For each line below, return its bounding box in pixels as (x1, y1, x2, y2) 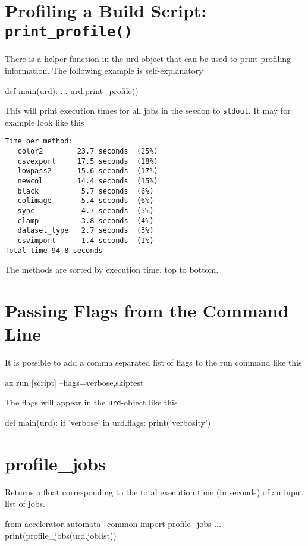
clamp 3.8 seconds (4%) (17, 216, 154, 225)
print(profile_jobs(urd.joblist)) (5, 529, 117, 541)
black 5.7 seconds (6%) (17, 186, 154, 195)
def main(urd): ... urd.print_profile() (5, 84, 139, 96)
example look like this (5, 116, 84, 128)
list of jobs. (5, 497, 45, 510)
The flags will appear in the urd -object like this (5, 396, 178, 408)
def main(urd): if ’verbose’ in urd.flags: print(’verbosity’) (5, 416, 211, 429)
